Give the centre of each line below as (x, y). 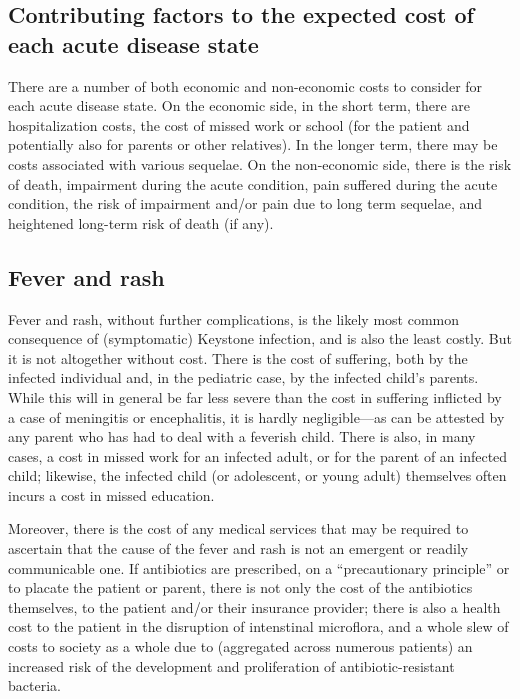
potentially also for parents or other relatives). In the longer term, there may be (253, 144)
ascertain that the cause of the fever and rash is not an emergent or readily (238, 548)
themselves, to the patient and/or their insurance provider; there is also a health (254, 606)
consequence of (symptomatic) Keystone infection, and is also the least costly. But (260, 338)
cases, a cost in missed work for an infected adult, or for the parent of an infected (258, 455)
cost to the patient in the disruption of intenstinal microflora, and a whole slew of (258, 626)
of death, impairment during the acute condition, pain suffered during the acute (253, 183)
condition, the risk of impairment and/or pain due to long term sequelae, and (245, 203)
